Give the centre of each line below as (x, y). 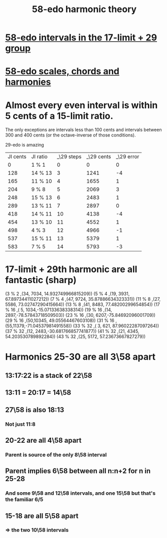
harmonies (28, 82)
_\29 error (128, 157)
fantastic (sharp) (41, 280)
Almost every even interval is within (81, 105)
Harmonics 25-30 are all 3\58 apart (80, 357)
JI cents (17, 157)
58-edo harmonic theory (84, 9)
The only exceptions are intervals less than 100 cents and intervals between (83, 130)
